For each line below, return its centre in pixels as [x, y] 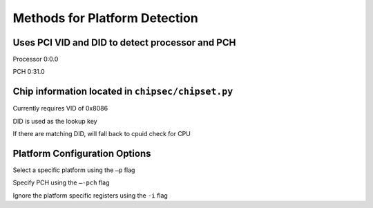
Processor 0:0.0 [36, 59]
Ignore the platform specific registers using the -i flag [90, 195]
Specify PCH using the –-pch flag [61, 182]
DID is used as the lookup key [55, 121]
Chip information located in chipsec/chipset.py [123, 92]
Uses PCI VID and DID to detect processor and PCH [124, 42]
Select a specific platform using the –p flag [74, 170]
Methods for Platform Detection [105, 18]
